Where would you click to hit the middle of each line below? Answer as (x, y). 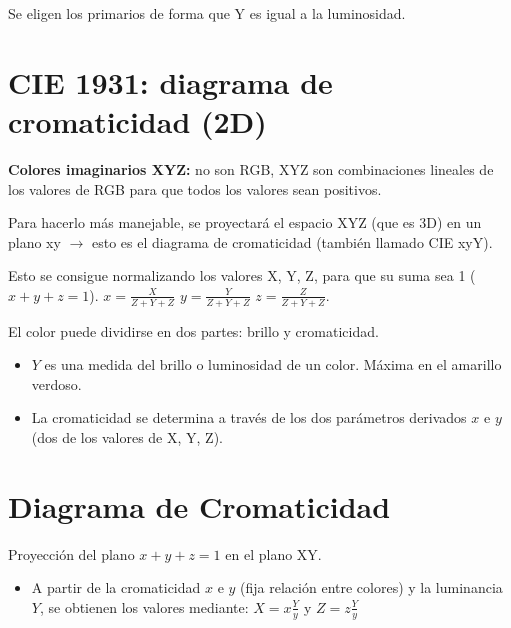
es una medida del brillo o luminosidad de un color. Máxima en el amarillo (273, 364)
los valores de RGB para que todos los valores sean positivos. (195, 188)
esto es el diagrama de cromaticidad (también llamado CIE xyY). (292, 241)
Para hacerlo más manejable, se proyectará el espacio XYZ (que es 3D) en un (245, 222)
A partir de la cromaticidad (116, 587)
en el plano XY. (273, 553)
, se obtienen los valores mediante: (144, 606)
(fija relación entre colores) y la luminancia (371, 587)
